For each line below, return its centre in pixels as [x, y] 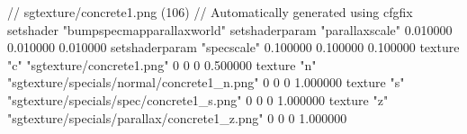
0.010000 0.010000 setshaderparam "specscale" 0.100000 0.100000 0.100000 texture [233, 47]
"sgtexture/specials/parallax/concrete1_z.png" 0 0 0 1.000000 [177, 117]
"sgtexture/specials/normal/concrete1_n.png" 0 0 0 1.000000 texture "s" [206, 82]
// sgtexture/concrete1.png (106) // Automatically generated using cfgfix [210, 12]
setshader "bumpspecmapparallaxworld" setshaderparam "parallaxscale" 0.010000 [230, 29]
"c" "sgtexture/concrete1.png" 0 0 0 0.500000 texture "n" [162, 64]
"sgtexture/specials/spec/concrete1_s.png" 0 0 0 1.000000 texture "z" [198, 99]
